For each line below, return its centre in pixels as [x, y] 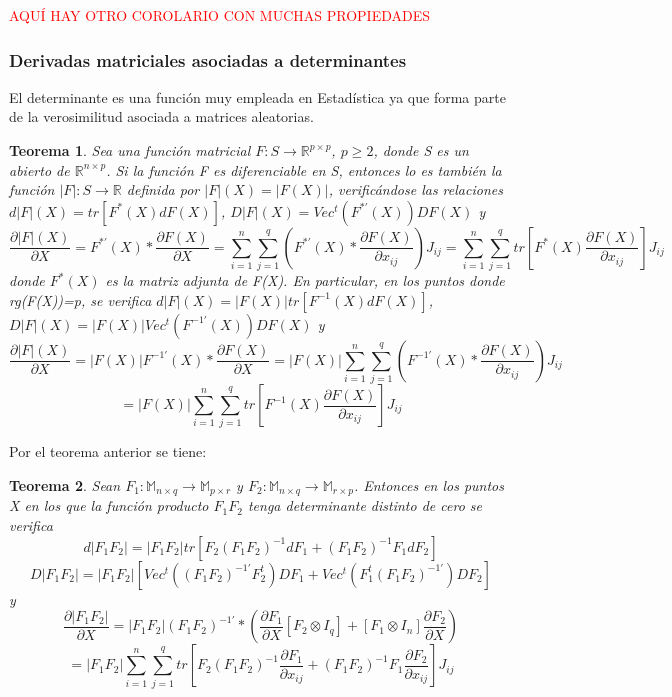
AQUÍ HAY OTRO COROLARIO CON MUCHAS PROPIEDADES [219, 15]
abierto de [39, 169]
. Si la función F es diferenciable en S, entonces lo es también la [304, 169]
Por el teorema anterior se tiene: [108, 451]
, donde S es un [421, 150]
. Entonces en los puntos [428, 484]
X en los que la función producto [109, 505]
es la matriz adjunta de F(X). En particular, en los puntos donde [305, 280]
